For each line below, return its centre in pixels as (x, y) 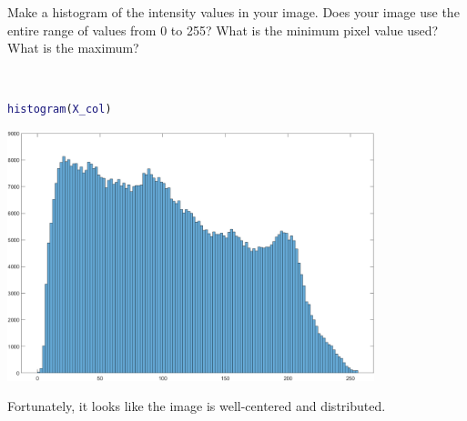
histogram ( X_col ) (60, 110)
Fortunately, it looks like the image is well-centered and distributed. (197, 406)
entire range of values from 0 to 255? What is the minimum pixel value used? (223, 30)
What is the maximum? (73, 48)
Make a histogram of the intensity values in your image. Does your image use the (233, 12)
